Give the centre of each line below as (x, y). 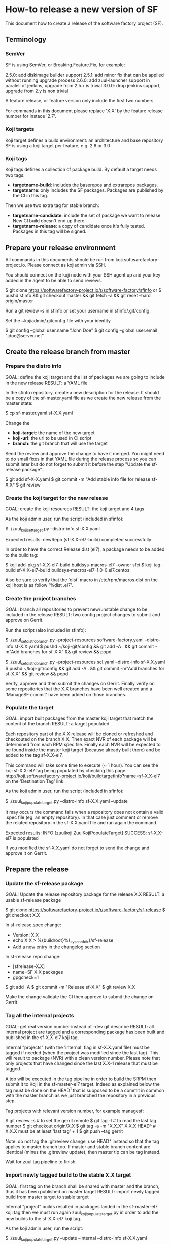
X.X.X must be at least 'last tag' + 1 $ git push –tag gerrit (64, 1131)
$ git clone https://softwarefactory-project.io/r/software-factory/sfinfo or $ (83, 290)
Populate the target (30, 707)
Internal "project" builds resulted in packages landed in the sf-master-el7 (82, 1206)
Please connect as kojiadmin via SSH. (67, 265)
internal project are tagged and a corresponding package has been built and (85, 1032)
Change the (18, 423)
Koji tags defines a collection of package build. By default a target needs (81, 170)
